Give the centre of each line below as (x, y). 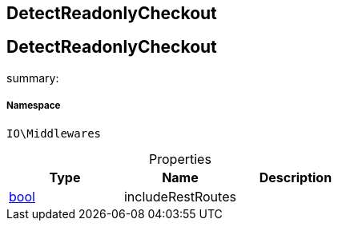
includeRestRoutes (180, 196)
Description (296, 177)
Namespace (34, 106)
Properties (180, 159)
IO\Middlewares (54, 133)
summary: (33, 78)
